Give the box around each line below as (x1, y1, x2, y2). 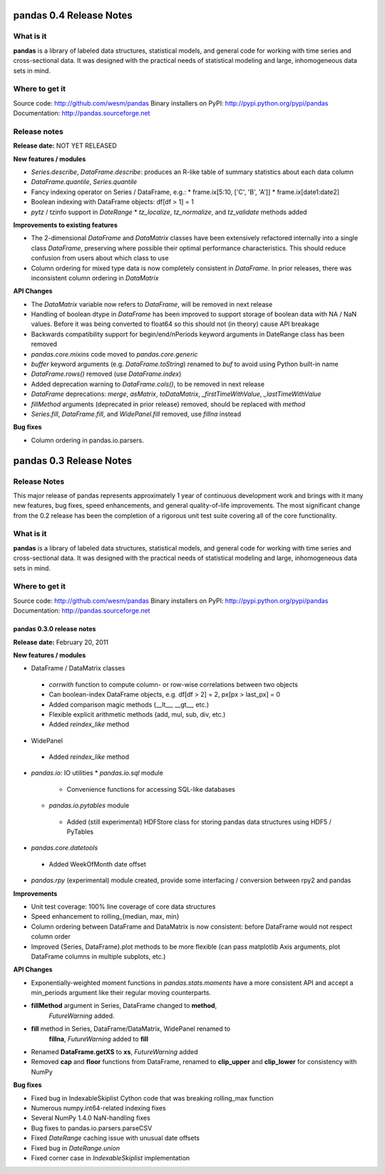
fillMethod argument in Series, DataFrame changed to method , (31, 1001, 217, 1010)
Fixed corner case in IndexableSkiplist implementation (31, 1153, 190, 1162)
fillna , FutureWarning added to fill (48, 1034, 149, 1043)
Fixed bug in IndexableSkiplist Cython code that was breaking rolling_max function (31, 1093, 274, 1102)
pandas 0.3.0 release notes (13, 625, 96, 633)
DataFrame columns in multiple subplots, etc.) (31, 952, 166, 961)
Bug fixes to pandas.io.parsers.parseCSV (31, 1123, 153, 1132)
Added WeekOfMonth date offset (48, 859, 146, 868)
